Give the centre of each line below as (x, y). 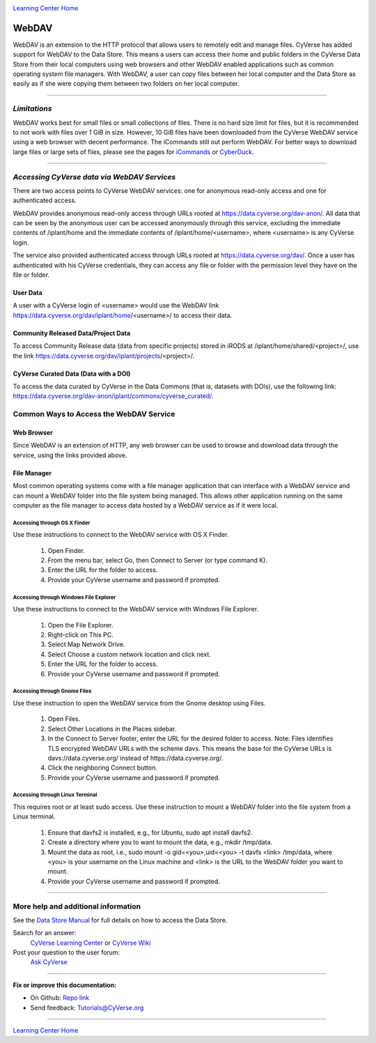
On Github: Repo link (60, 998)
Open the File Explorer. (80, 625)
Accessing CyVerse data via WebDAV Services (94, 176)
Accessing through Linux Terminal (55, 795)
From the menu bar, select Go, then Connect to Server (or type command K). (158, 561)
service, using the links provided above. (70, 455)
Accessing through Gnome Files (52, 691)
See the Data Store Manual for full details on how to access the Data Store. (120, 920)
